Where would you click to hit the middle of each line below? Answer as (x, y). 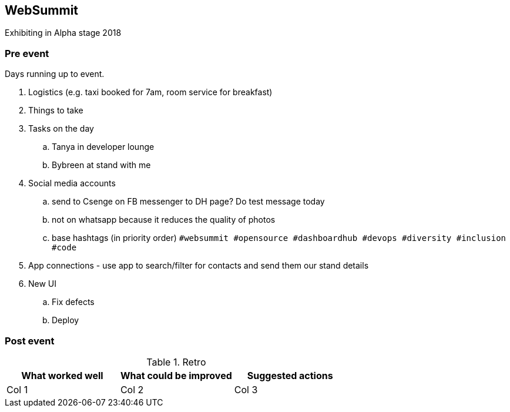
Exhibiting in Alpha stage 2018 (63, 33)
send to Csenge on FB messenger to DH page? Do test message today (188, 202)
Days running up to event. (55, 74)
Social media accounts (72, 183)
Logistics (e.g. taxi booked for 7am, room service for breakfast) (150, 92)
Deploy (66, 320)
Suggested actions (290, 375)
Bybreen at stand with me (101, 165)
